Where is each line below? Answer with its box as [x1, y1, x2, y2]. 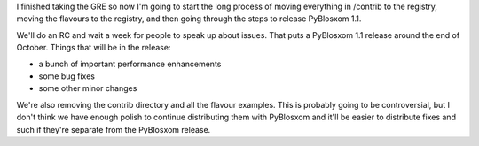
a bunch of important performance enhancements [38, 58, 222, 69]
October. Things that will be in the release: [16, 42, 171, 53]
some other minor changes [38, 83, 137, 94]
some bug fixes [38, 71, 95, 81]
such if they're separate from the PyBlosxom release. [16, 124, 211, 134]
